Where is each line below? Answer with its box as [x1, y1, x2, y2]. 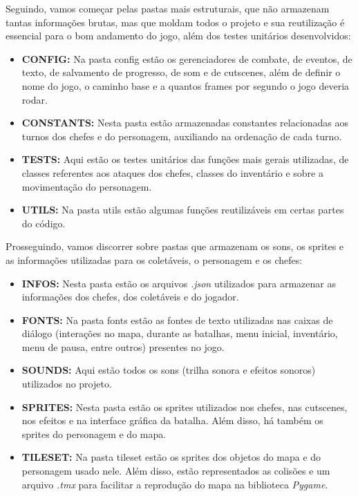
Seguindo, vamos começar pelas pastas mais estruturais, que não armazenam [6, 1, 330, 15]
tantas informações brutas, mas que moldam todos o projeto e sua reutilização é [6, 15, 345, 29]
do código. [21, 216, 66, 230]
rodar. [21, 92, 48, 106]
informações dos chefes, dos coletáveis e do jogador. [21, 289, 239, 304]
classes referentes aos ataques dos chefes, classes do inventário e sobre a [21, 165, 323, 180]
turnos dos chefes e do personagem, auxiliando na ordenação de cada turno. [21, 128, 342, 143]
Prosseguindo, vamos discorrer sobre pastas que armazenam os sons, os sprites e [6, 239, 344, 254]
